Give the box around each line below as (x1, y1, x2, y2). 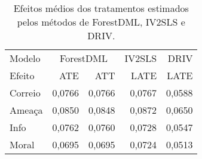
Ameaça (10, 103, 43, 117)
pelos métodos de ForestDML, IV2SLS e (17, 15, 185, 29)
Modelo (10, 51, 41, 65)
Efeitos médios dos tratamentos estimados (13, 1, 189, 15)
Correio (10, 86, 41, 99)
